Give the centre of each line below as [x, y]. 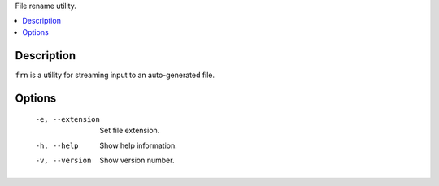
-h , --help [57, 145]
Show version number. [137, 160]
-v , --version [63, 161]
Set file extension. [130, 131]
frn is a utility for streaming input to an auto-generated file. [115, 75]
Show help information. [139, 145]
